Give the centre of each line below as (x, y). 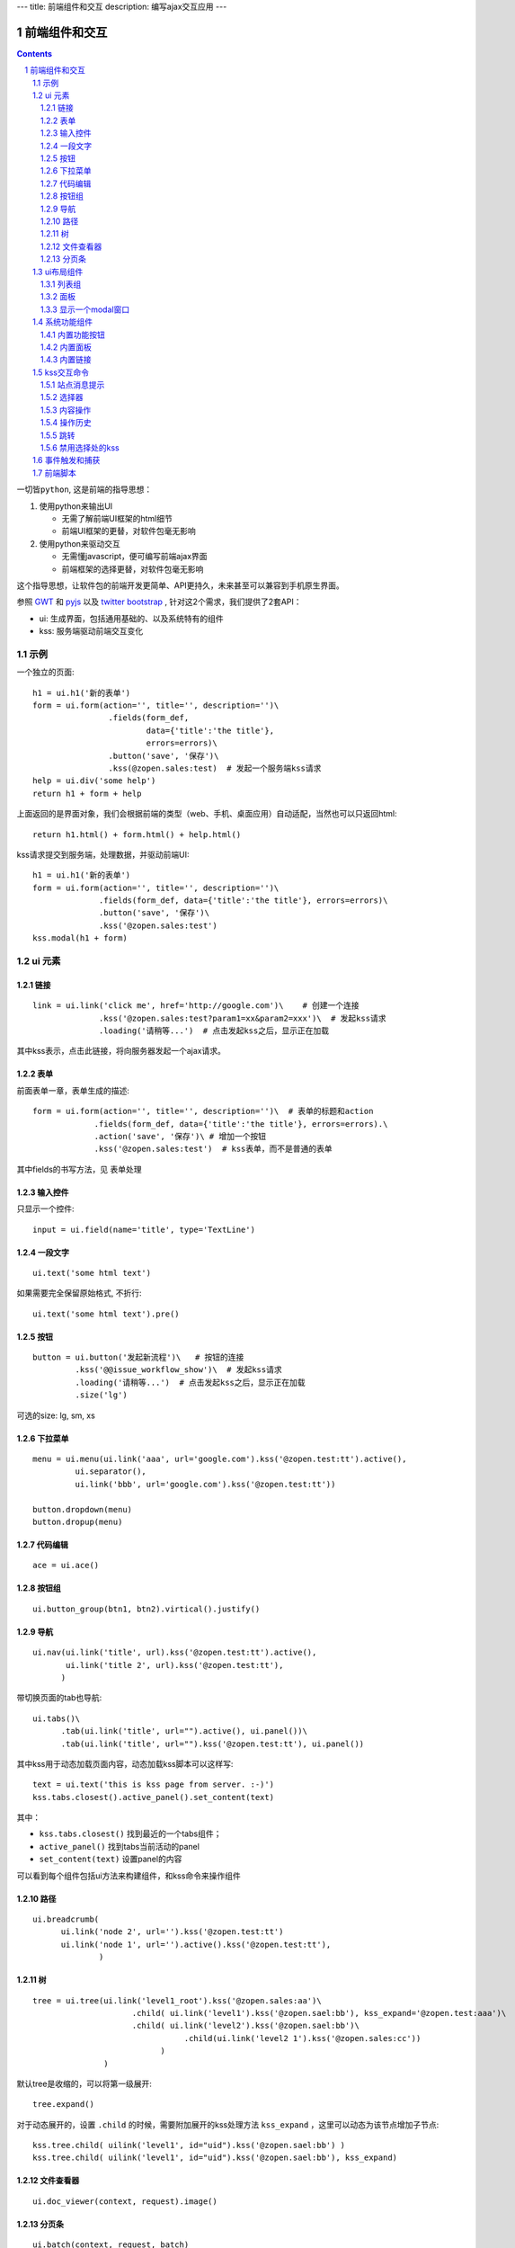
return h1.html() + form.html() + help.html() (137, 834)
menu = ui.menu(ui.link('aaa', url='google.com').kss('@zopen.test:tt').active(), (220, 1459)
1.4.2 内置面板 (66, 347)
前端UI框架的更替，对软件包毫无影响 (129, 531)
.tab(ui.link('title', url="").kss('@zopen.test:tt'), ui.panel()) (213, 1744)
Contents (35, 53)
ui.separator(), (111, 1472)
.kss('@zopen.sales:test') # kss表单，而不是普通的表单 (213, 1149)
